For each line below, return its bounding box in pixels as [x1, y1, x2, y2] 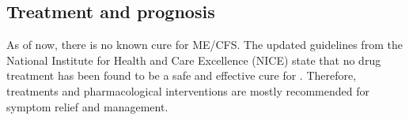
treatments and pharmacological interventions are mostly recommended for [6, 82, 369, 99]
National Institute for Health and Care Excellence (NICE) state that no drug [6, 51, 381, 68]
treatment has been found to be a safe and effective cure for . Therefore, [6, 67, 357, 84]
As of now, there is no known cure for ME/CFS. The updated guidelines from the [6, 36, 403, 53]
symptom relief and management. [6, 98, 169, 114]
